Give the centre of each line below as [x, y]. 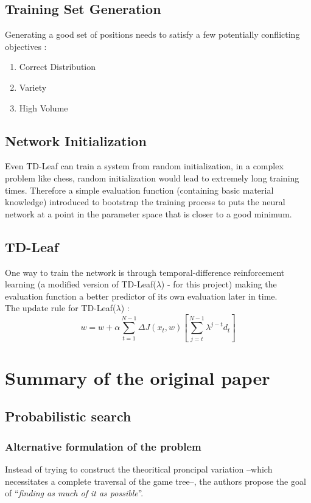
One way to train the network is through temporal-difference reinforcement [145, 272]
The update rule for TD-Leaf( [61, 308]
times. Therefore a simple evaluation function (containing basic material [139, 190]
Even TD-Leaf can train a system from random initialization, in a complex [144, 166]
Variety [33, 87]
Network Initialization [76, 140]
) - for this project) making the [219, 284]
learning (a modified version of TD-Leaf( [81, 284]
